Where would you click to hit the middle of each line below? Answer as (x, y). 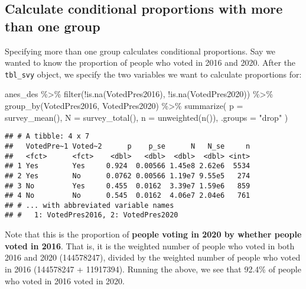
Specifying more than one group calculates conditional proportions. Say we (140, 51)
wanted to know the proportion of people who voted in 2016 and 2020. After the (150, 62)
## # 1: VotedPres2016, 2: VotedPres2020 (92, 215)
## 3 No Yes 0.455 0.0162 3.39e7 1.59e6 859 (128, 186)
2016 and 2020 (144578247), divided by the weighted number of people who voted (153, 257)
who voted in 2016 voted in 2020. (65, 280)
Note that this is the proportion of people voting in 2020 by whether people (153, 234)
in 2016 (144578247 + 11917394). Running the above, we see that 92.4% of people (153, 269)
